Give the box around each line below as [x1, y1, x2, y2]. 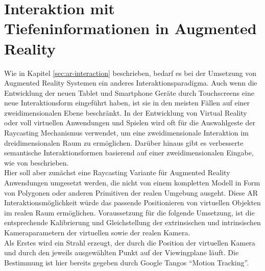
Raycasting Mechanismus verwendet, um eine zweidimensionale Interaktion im [4, 127, 249, 138]
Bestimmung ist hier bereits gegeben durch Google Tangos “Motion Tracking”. [4, 257, 249, 267]
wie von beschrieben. [4, 157, 69, 168]
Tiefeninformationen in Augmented [4, 18, 257, 39]
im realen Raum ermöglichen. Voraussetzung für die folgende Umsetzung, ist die [4, 207, 255, 218]
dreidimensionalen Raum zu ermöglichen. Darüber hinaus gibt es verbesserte [4, 137, 244, 148]
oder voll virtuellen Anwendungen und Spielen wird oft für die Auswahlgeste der [4, 117, 255, 128]
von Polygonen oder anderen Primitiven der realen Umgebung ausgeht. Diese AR [4, 187, 258, 198]
